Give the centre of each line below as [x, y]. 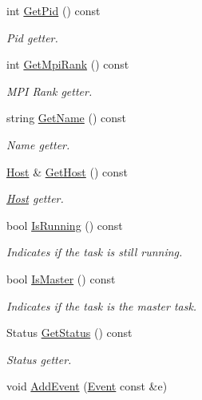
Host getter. [35, 198]
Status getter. [39, 359]
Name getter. [38, 144]
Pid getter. [32, 37]
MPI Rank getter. [50, 91]
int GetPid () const [53, 10]
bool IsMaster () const [61, 278]
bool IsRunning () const [65, 225]
